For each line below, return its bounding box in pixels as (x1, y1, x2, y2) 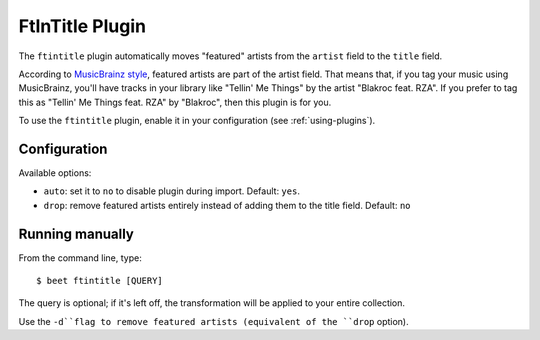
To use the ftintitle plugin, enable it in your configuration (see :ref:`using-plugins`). (18, 115, 376, 127)
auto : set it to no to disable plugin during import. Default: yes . (43, 185, 300, 197)
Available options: (18, 167, 92, 179)
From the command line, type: (18, 251, 142, 264)
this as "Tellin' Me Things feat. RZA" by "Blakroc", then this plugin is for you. (18, 96, 332, 108)
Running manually (18, 225, 134, 242)
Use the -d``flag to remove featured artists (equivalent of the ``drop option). (18, 315, 409, 327)
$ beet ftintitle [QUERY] (36, 275, 164, 287)
